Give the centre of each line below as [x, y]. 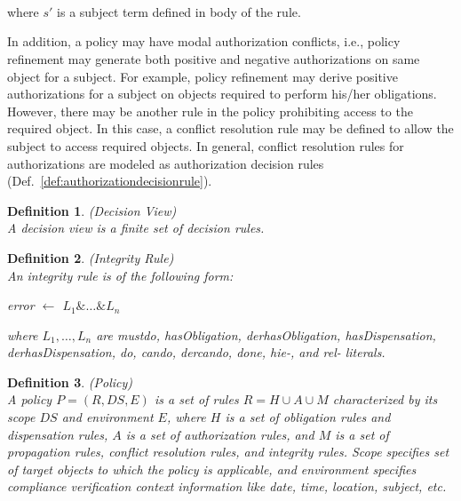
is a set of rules [196, 399]
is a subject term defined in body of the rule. [179, 11]
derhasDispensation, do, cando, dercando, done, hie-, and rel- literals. [196, 352]
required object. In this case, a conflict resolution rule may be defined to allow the [230, 128]
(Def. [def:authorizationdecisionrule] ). [110, 181]
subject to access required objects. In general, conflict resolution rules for [206, 145]
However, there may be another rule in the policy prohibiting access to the [210, 111]
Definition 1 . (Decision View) [92, 210]
